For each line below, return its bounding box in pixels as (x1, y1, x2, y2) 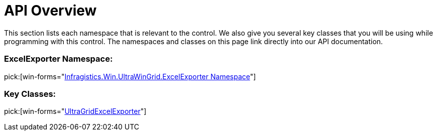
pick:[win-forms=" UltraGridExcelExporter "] (4, 107, 147, 116)
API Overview (4, 2, 97, 19)
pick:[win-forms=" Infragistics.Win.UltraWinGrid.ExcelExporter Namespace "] (4, 72, 256, 81)
